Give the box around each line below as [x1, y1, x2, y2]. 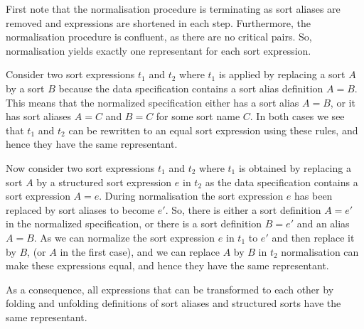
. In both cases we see [250, 109, 345, 124]
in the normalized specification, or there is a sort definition [6, 216, 262, 231]
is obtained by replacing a [238, 160, 351, 175]
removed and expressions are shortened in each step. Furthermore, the [6, 15, 311, 30]
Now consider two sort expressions [6, 160, 155, 175]
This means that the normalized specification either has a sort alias [6, 95, 299, 109]
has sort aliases [6, 109, 72, 124]
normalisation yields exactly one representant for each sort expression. [6, 43, 311, 58]
